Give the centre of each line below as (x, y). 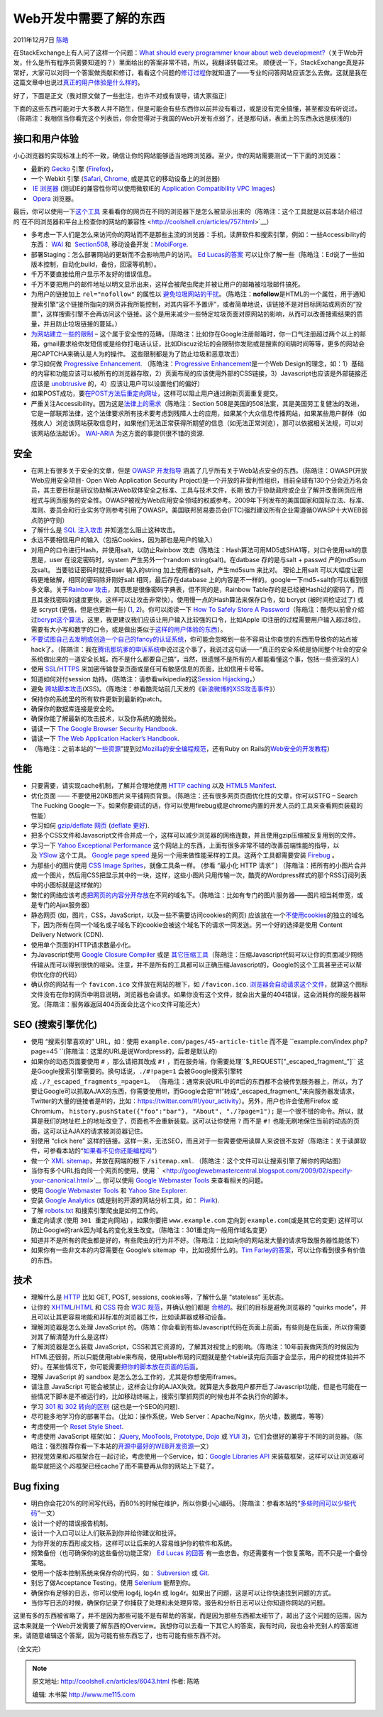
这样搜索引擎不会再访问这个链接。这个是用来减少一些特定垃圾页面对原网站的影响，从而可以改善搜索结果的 (202, 314)
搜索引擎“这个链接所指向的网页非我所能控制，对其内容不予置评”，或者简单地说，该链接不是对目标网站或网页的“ (193, 304)
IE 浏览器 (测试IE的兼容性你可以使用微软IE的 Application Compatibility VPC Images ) (154, 189)
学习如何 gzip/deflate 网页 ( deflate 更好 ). (90, 825)
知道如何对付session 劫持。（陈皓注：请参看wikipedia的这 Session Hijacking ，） (145, 679)
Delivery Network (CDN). (67, 935)
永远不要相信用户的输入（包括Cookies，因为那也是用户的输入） (123, 540)
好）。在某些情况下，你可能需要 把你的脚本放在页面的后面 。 (116, 1367)
